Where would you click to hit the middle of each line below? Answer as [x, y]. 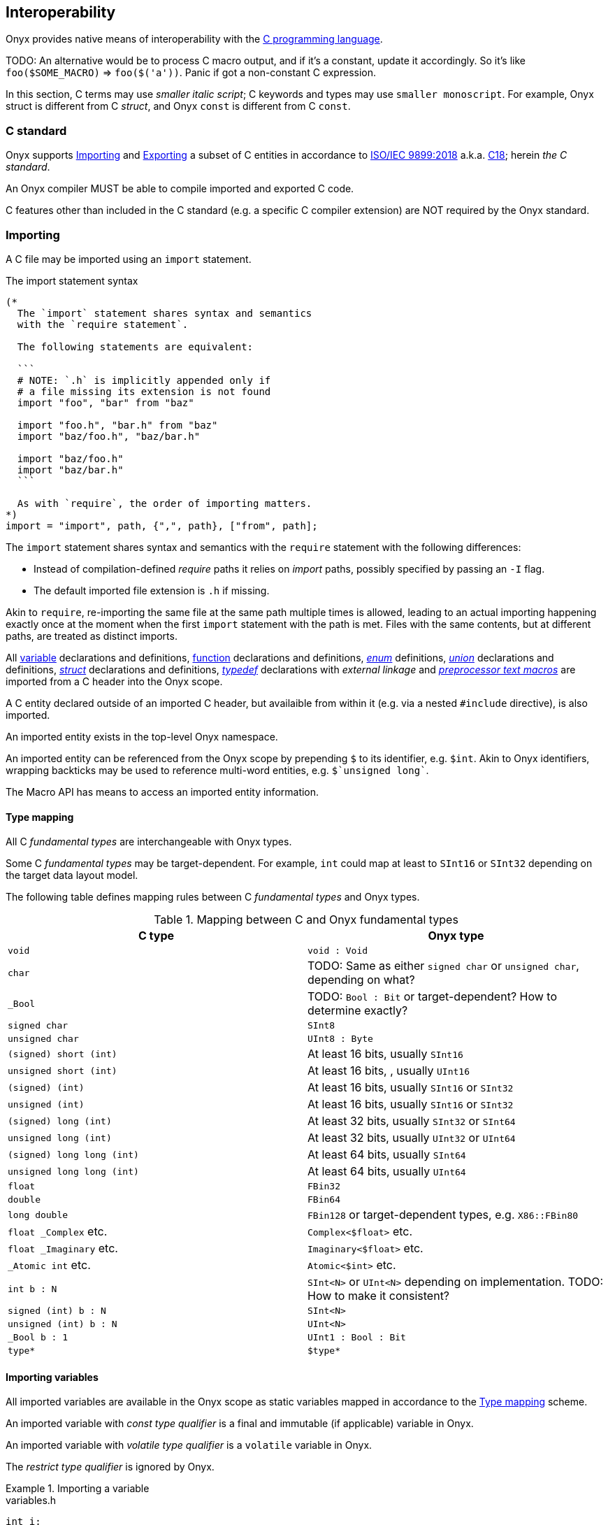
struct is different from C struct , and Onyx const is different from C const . [178, 106]
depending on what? [361, 980]
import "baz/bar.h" [70, 470]
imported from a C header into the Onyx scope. [114, 681]
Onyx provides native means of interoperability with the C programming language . [194, 39]
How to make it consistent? [379, 1296]
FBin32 [324, 1187]
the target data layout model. [72, 875]
